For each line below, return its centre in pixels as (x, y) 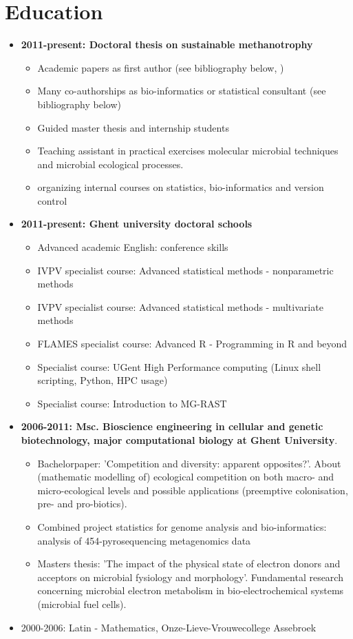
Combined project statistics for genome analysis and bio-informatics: (182, 526)
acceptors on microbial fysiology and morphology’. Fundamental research (190, 577)
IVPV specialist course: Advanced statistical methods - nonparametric (185, 270)
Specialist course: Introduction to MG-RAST (132, 403)
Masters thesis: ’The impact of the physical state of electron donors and (189, 564)
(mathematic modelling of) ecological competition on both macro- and (186, 477)
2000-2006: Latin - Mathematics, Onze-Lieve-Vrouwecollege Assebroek (169, 627)
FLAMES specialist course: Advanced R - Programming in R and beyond (192, 344)
